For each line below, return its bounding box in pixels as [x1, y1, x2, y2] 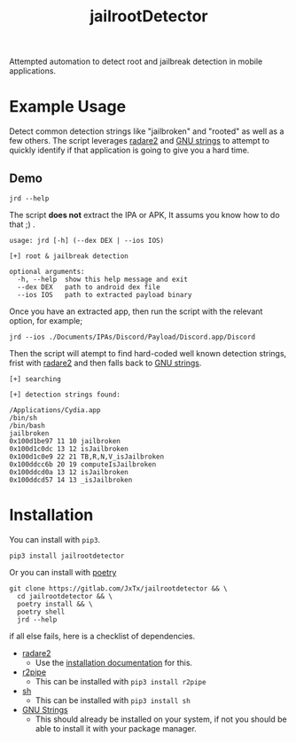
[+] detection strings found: [9, 390, 121, 399]
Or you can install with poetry [9, 567, 117, 577]
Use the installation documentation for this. [35, 657, 193, 668]
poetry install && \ [17, 599, 93, 608]
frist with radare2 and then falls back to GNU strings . [9, 357, 202, 368]
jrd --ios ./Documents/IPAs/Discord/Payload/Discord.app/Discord [9, 332, 255, 341]
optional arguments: [9, 267, 86, 276]
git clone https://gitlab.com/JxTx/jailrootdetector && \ [9, 583, 228, 593]
